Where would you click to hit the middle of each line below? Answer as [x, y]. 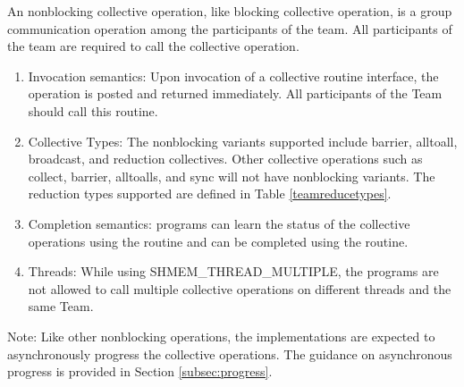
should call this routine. [93, 110]
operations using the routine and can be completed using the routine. [218, 241]
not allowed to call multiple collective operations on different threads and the [240, 288]
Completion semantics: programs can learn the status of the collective [219, 223]
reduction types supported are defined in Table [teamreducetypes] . [210, 193]
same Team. [61, 306]
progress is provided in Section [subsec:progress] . [140, 371]
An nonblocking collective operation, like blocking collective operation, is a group [230, 11]
